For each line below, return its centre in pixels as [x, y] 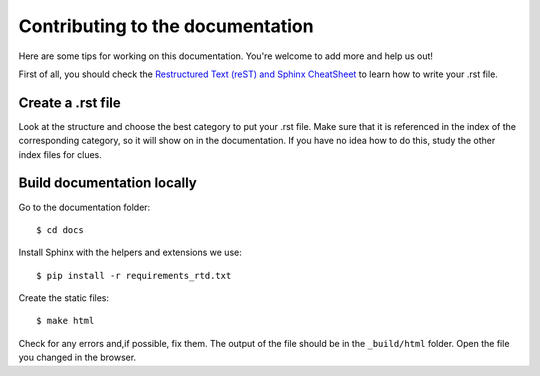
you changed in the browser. [77, 357]
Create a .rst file [70, 102]
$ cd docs [60, 229]
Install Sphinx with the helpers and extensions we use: [130, 252]
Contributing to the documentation [166, 26]
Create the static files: [64, 298]
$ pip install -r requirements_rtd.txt [134, 275]
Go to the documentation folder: [84, 207]
